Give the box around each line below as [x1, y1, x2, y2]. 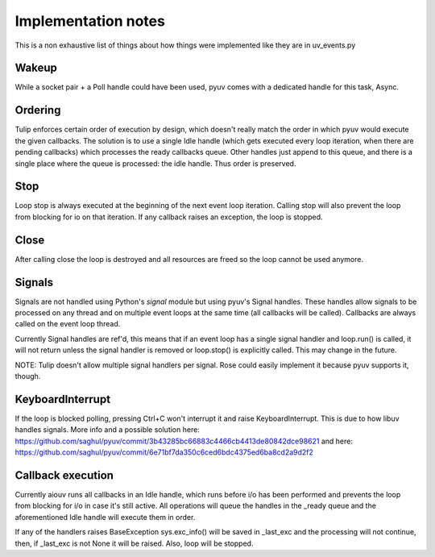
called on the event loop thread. [14, 319, 121, 329]
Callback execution [14, 468, 114, 482]
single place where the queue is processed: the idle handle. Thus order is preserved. [14, 158, 296, 168]
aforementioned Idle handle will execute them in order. [14, 512, 196, 522]
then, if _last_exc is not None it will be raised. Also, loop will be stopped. [14, 538, 254, 548]
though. [14, 371, 41, 380]
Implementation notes [14, 12, 165, 30]
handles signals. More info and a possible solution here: [14, 425, 201, 434]
